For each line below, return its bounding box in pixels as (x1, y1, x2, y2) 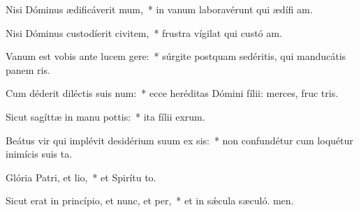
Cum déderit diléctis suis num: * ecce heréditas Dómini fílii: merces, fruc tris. (6, 86, 339, 100)
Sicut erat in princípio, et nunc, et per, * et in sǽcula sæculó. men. (6, 193, 294, 208)
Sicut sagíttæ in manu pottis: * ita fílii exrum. (6, 109, 205, 123)
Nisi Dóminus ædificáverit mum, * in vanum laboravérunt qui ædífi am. (6, 2, 313, 16)
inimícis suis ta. (6, 146, 73, 161)
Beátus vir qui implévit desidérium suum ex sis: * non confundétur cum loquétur (6, 132, 353, 147)
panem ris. (6, 62, 50, 77)
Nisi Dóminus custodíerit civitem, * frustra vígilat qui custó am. (6, 25, 282, 40)
